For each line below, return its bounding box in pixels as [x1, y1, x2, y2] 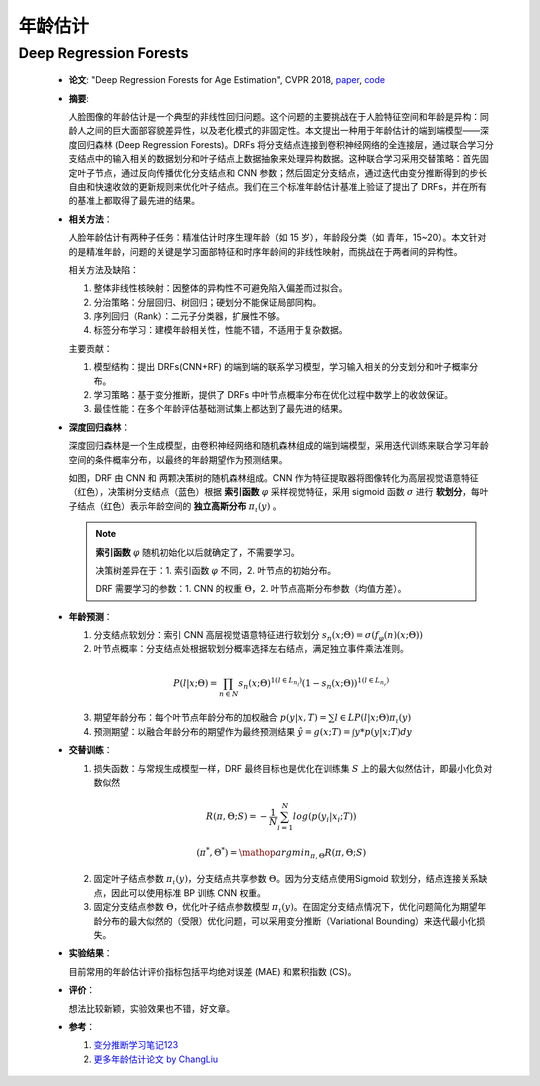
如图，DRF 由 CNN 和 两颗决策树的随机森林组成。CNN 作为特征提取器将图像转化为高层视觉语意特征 [68, 471, 479, 484]
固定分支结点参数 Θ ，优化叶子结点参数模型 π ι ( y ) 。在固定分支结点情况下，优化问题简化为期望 [93, 901, 479, 915]
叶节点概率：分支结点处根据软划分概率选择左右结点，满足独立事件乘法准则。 [93, 643, 409, 655]
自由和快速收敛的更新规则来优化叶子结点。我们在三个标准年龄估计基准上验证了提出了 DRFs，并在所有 [68, 180, 487, 192]
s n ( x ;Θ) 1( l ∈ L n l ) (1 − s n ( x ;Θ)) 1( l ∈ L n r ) [238, 675, 390, 691]
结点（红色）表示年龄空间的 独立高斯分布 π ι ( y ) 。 [76, 500, 282, 514]
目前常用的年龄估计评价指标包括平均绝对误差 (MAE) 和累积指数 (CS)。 [68, 965, 357, 977]
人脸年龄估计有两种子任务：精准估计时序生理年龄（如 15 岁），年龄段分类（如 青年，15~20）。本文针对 [68, 231, 487, 244]
